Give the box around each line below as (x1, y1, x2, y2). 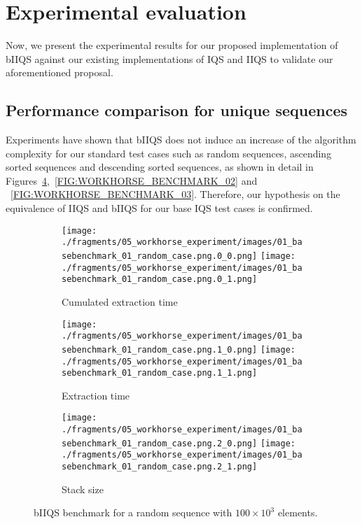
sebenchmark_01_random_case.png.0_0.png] (62, 250, 258, 261)
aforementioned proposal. (6, 65, 113, 80)
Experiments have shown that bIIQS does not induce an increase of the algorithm (6, 132, 356, 147)
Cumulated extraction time (62, 294, 178, 309)
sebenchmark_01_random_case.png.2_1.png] (62, 462, 258, 472)
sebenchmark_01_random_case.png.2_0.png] (62, 438, 258, 448)
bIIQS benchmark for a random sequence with (34, 505, 232, 520)
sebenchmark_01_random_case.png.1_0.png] (62, 344, 258, 355)
